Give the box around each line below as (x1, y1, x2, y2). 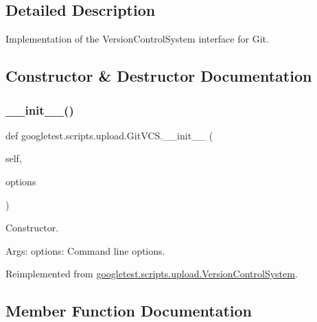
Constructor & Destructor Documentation (5, 65, 312, 87)
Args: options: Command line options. (5, 243, 165, 257)
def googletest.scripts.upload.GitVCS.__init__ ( (5, 128, 213, 142)
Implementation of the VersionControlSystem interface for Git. (5, 32, 269, 46)
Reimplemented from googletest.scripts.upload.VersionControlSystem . (5, 266, 298, 281)
